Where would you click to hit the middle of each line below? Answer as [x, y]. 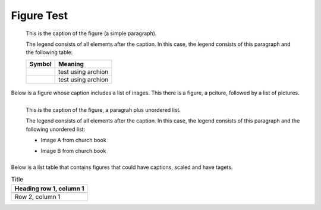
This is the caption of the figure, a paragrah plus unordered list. [103, 109]
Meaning [71, 64]
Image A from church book [73, 140]
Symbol [40, 64]
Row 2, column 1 [37, 196]
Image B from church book [73, 151]
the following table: [49, 52]
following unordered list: [56, 129]
